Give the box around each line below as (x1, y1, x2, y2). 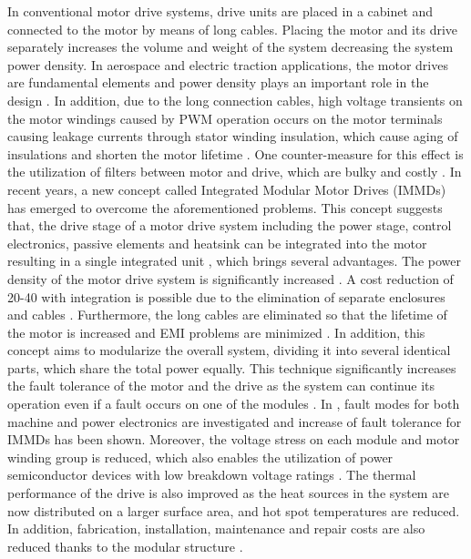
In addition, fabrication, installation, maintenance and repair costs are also (7, 519, 425, 538)
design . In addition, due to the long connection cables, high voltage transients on (7, 90, 463, 109)
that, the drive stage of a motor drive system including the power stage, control (7, 216, 452, 235)
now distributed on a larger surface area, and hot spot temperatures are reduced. (7, 501, 460, 520)
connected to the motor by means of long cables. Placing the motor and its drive (7, 19, 458, 38)
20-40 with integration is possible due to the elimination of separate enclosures (7, 287, 445, 306)
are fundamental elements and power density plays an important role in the (7, 73, 429, 92)
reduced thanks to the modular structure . (7, 536, 243, 555)
